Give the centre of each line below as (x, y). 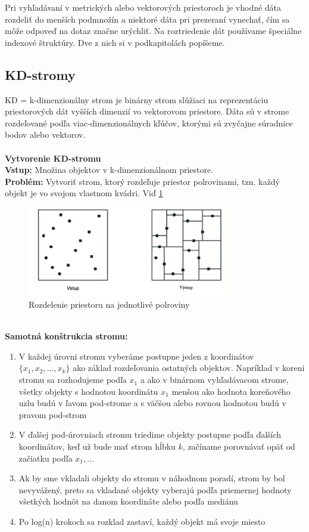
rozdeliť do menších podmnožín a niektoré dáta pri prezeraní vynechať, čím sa (147, 19)
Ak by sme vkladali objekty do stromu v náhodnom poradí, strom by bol (152, 478)
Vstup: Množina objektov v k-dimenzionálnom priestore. (109, 170)
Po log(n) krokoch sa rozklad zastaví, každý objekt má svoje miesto (142, 521)
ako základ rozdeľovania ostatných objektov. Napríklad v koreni (189, 368)
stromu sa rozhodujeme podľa (73, 380)
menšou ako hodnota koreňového (231, 391)
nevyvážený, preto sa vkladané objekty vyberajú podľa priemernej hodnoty (155, 489)
